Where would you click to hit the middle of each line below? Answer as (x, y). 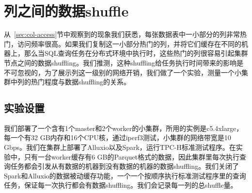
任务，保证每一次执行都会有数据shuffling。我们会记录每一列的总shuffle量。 (121, 185)
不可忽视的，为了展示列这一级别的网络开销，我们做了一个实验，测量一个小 (123, 72)
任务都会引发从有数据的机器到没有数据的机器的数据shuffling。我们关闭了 (125, 166)
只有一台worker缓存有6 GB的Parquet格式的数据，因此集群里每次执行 (132, 156)
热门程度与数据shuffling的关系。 (81, 82)
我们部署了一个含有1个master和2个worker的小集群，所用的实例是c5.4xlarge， (124, 128)
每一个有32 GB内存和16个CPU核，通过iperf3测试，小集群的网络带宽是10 (118, 137)
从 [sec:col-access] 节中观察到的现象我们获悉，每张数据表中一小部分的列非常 (122, 34)
